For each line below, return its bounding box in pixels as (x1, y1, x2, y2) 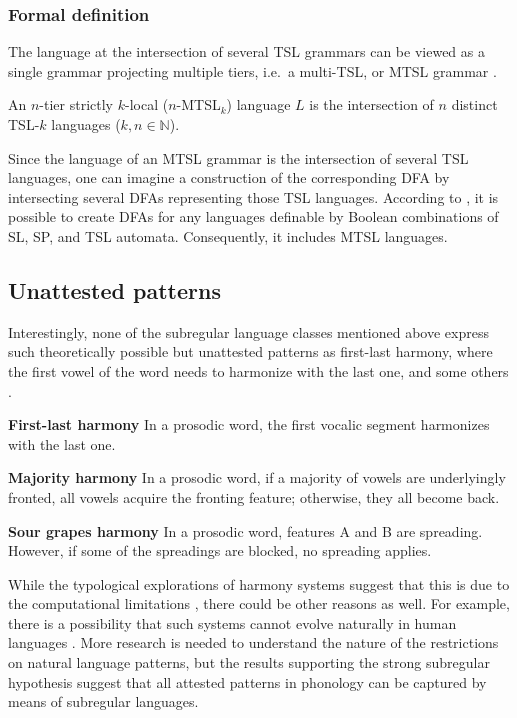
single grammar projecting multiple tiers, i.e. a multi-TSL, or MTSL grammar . (8, 60, 497, 81)
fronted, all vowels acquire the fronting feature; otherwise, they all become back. (8, 486, 500, 507)
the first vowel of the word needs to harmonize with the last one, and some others (8, 360, 509, 381)
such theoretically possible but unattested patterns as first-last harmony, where (8, 341, 493, 362)
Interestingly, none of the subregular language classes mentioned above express (8, 321, 489, 342)
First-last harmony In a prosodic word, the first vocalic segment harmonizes (8, 414, 490, 435)
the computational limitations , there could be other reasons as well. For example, (8, 593, 510, 614)
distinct (451, 94, 498, 115)
